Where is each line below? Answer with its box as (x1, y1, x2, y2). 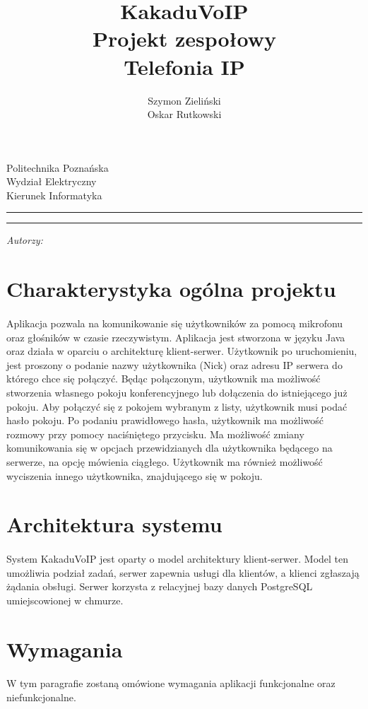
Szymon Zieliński (148, 93, 221, 107)
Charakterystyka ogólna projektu (6, 274, 336, 303)
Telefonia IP (124, 52, 245, 81)
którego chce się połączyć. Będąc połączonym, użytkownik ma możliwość (6, 371, 321, 386)
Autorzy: (6, 233, 43, 247)
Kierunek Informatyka (6, 187, 102, 202)
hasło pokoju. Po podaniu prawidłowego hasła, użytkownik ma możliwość (6, 413, 324, 428)
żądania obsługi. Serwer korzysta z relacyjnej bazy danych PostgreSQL (6, 579, 313, 594)
